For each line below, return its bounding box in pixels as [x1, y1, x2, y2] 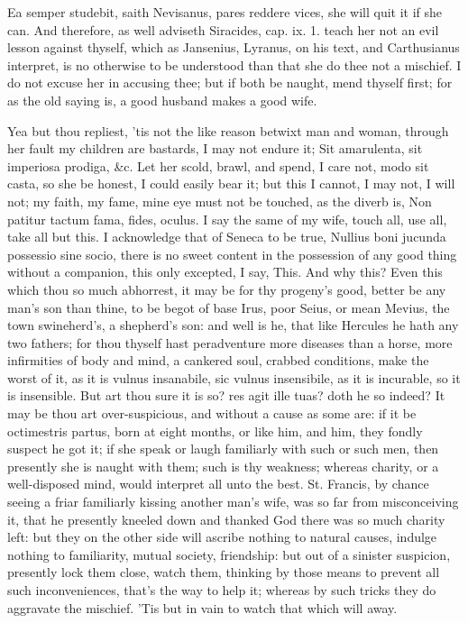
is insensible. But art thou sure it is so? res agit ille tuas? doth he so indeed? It [7, 386, 445, 405]
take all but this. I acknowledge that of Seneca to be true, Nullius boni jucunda [7, 227, 446, 246]
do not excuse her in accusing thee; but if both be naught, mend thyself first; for [7, 73, 453, 92]
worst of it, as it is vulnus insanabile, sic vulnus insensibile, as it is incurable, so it [7, 368, 461, 387]
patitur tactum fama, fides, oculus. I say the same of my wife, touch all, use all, [7, 209, 447, 228]
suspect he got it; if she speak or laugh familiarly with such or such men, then [7, 439, 439, 458]
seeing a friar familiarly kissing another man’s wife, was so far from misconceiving [7, 492, 459, 511]
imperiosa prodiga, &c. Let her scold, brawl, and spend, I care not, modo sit [7, 156, 429, 175]
